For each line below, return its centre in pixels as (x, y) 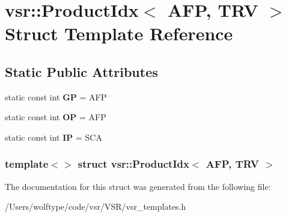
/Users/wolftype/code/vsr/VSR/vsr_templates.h (96, 206)
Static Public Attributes (81, 71)
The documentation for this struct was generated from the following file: (138, 186)
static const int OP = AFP (56, 117)
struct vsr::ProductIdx (133, 164)
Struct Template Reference (119, 33)
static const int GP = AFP (56, 96)
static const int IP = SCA (53, 137)
